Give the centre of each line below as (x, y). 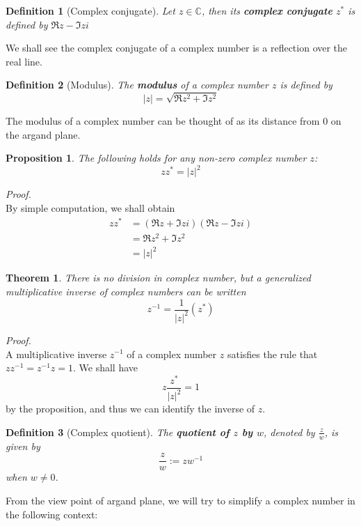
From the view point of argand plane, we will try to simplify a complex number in (180, 500)
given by (23, 446)
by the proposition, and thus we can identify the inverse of (130, 409)
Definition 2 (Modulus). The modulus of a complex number (137, 85)
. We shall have (106, 368)
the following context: (52, 514)
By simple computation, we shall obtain (90, 208)
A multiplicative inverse (56, 354)
